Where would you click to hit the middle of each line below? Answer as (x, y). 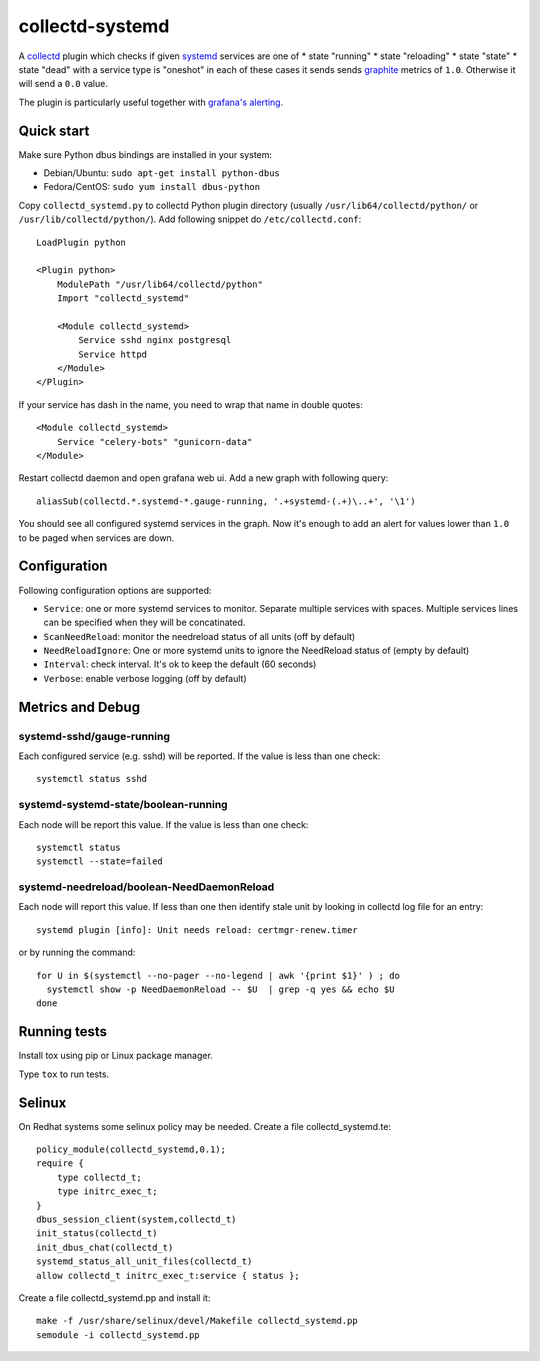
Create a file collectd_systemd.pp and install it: (114, 1297)
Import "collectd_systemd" (123, 298)
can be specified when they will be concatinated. (144, 622)
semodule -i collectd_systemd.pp (118, 1334)
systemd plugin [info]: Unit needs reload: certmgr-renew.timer (197, 929)
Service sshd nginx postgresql (155, 340)
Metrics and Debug (79, 706)
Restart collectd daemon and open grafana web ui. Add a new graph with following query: (203, 478)
